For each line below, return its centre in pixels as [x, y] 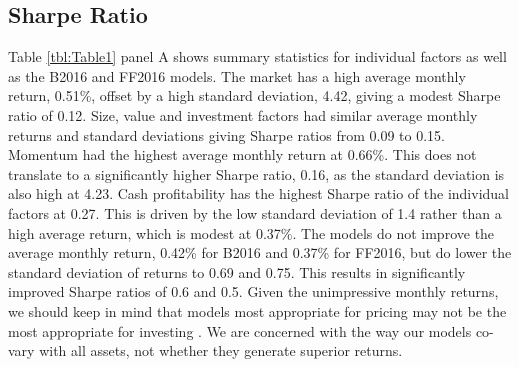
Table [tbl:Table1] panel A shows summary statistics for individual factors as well [257, 56]
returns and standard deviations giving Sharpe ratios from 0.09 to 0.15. [226, 134]
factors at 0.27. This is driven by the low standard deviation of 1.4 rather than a [255, 212]
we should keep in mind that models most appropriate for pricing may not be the [257, 310]
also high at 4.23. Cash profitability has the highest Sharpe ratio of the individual [259, 193]
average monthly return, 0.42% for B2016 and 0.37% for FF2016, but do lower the [260, 252]
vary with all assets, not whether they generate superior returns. [205, 350]
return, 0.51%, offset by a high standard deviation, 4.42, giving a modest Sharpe [254, 95]
